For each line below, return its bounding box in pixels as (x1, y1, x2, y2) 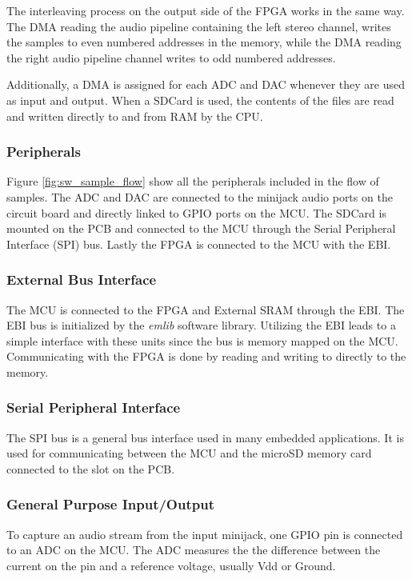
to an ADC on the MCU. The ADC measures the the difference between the (6, 541, 381, 558)
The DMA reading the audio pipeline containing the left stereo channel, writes (6, 18, 391, 34)
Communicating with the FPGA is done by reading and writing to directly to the (6, 348, 406, 365)
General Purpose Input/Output (6, 494, 214, 514)
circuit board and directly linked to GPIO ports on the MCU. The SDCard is (6, 204, 386, 221)
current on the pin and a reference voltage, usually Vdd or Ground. (6, 557, 336, 573)
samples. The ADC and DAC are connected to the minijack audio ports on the (6, 188, 393, 205)
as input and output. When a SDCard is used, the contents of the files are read (6, 91, 394, 108)
